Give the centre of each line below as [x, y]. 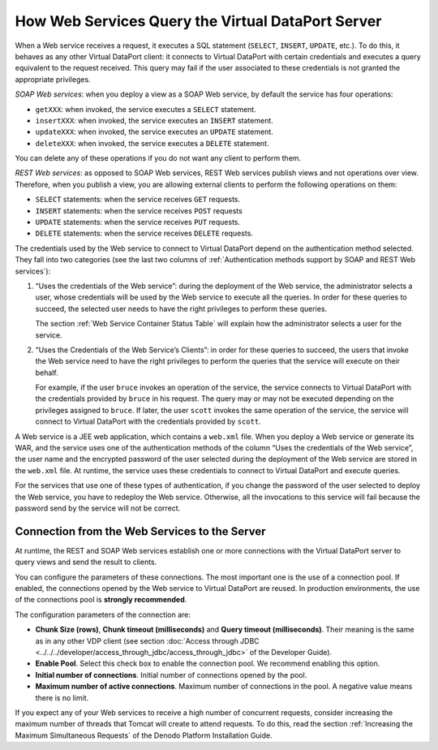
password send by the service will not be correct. [98, 508]
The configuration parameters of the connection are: [103, 614]
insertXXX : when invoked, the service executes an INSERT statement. [154, 120]
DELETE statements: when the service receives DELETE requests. [144, 233]
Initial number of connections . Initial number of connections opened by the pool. [171, 675]
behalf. [47, 373]
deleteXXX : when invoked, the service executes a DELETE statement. [152, 143]
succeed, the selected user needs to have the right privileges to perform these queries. [181, 308]
